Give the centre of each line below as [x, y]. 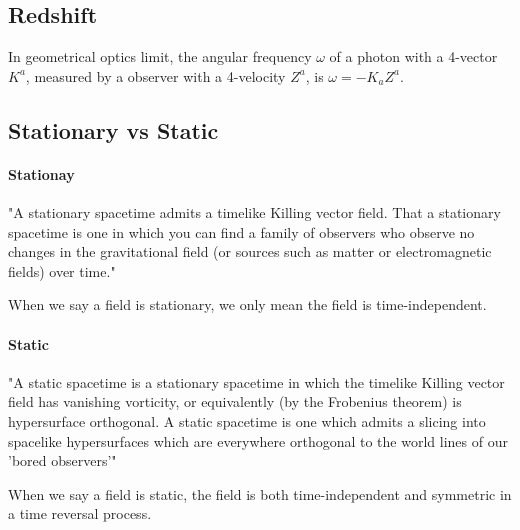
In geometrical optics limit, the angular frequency [160, 56]
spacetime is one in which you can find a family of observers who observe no [241, 231]
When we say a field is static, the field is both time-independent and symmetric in [260, 493]
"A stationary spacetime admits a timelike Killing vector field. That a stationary [254, 211]
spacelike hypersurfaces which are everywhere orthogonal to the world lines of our [258, 440]
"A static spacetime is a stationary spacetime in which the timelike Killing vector [256, 381]
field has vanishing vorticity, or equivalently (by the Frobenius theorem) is [235, 401]
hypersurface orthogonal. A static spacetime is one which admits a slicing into [247, 420]
